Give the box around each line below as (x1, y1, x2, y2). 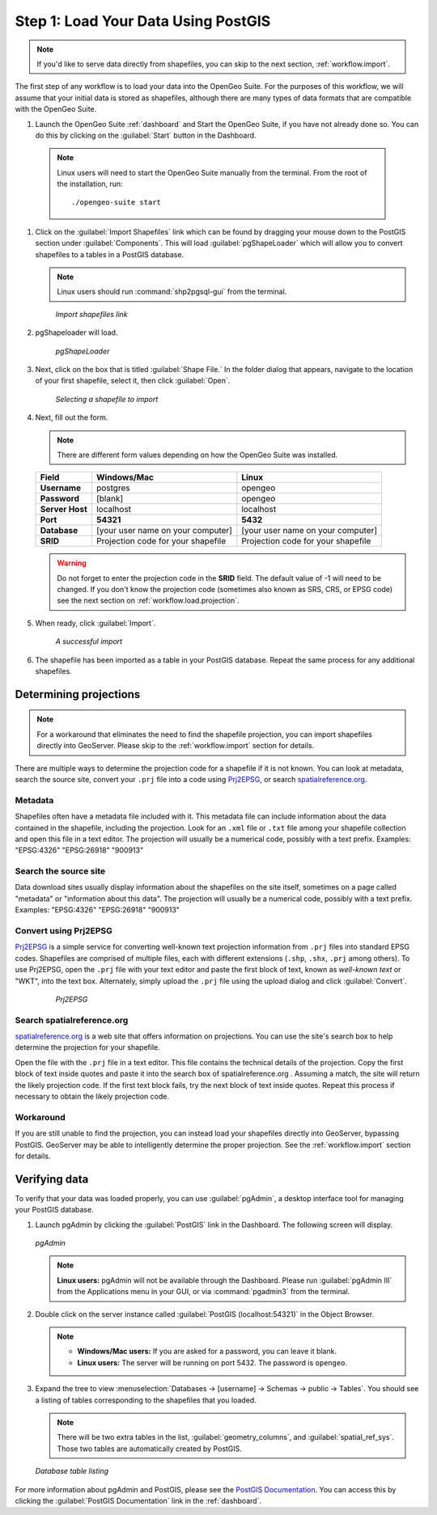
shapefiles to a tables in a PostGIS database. (35, 249, 185, 259)
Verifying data (15, 1172, 89, 1186)
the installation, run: (57, 179, 123, 189)
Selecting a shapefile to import (55, 394, 159, 404)
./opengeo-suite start (71, 198, 162, 207)
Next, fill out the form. (35, 413, 108, 422)
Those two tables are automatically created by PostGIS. (57, 1444, 243, 1454)
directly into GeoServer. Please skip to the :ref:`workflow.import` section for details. (36, 741, 315, 751)
